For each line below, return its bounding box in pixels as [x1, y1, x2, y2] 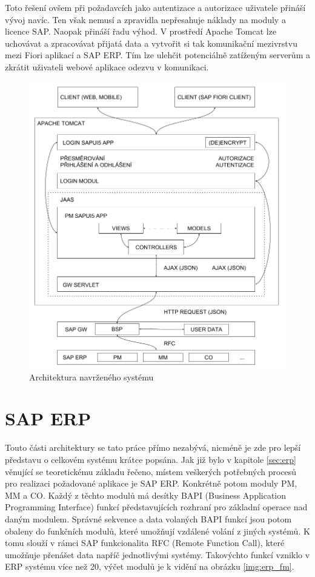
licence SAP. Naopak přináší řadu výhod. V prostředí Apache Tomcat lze [5, 25, 277, 38]
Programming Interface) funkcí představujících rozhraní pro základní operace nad [5, 501, 308, 513]
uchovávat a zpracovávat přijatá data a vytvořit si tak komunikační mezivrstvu [5, 36, 297, 49]
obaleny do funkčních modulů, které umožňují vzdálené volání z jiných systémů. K [5, 524, 310, 537]
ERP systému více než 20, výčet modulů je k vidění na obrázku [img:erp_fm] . [5, 560, 294, 573]
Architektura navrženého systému [29, 370, 154, 383]
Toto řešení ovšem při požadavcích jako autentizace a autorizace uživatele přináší [5, 1, 306, 13]
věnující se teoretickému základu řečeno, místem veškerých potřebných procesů [5, 465, 297, 477]
